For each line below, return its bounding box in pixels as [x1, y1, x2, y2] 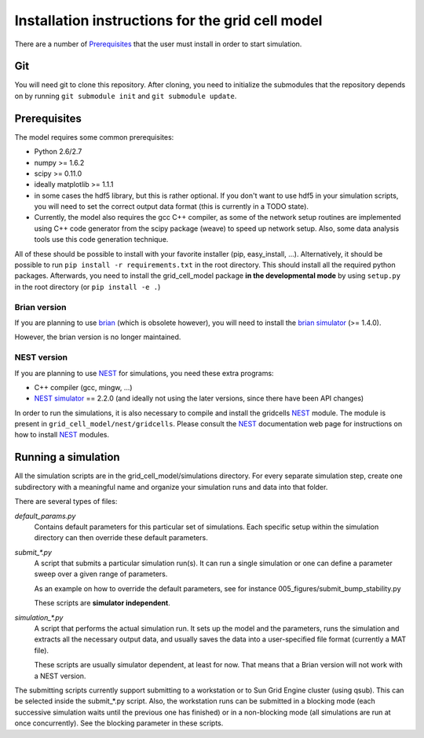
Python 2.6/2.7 [34, 147, 82, 156]
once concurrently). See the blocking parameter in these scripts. [14, 718, 224, 728]
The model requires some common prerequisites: [14, 132, 174, 141]
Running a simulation [14, 451, 121, 464]
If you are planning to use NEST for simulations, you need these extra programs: [14, 368, 274, 378]
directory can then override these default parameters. [34, 533, 208, 543]
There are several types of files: [14, 497, 118, 506]
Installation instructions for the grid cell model [14, 12, 323, 29]
